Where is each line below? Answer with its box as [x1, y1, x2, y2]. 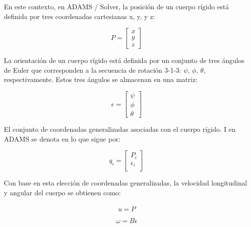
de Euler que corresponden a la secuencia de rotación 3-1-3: [4, 64, 181, 75]
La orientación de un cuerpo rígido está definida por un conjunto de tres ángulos [4, 55, 245, 65]
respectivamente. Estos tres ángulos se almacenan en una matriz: [4, 74, 197, 84]
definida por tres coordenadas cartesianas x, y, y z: [4, 11, 155, 21]
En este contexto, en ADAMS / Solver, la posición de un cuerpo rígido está [4, 1, 229, 11]
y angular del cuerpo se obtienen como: [4, 187, 121, 197]
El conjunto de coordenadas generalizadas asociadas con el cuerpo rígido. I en [4, 124, 236, 134]
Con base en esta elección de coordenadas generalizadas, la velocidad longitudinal [4, 178, 247, 188]
